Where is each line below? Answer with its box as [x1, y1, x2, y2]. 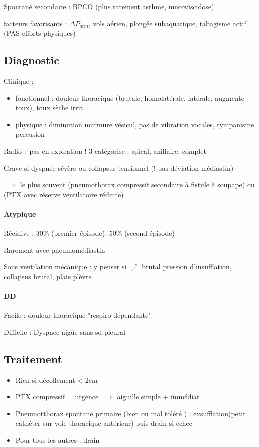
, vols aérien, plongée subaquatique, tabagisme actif [88, 18, 246, 28]
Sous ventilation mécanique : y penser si [4, 261, 127, 272]
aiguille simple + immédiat [117, 391, 200, 402]
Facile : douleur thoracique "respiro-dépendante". [4, 310, 153, 320]
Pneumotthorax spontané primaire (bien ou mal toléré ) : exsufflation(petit [15, 408, 246, 418]
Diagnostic [4, 52, 59, 68]
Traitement [4, 351, 62, 366]
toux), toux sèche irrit [15, 102, 83, 113]
